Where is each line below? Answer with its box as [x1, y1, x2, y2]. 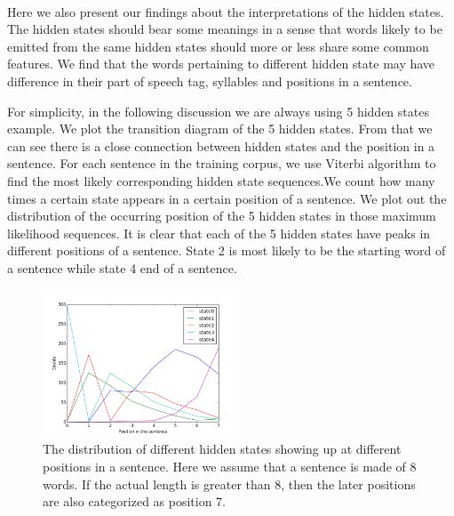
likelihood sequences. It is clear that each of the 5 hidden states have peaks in [7, 223, 431, 242]
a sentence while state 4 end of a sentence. [7, 258, 237, 277]
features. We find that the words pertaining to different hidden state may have [7, 54, 435, 73]
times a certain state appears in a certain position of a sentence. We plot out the [7, 189, 447, 207]
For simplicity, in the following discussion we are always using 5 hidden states [7, 101, 429, 120]
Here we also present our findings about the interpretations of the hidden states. [7, 2, 444, 20]
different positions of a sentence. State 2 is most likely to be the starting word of [7, 241, 446, 260]
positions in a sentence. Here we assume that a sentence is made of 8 [43, 457, 417, 476]
